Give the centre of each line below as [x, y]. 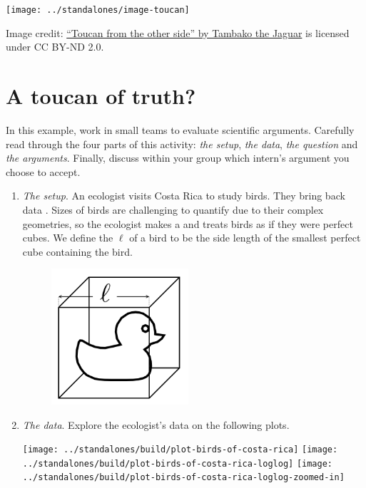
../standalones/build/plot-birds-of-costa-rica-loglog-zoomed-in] [183, 478]
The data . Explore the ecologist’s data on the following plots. [156, 424]
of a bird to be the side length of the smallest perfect [245, 238]
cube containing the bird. [77, 251]
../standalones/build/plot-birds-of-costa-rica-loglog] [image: [178, 463]
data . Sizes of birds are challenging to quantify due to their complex [173, 209]
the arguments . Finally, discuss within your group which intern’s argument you [178, 158]
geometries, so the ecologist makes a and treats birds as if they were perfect [188, 223]
